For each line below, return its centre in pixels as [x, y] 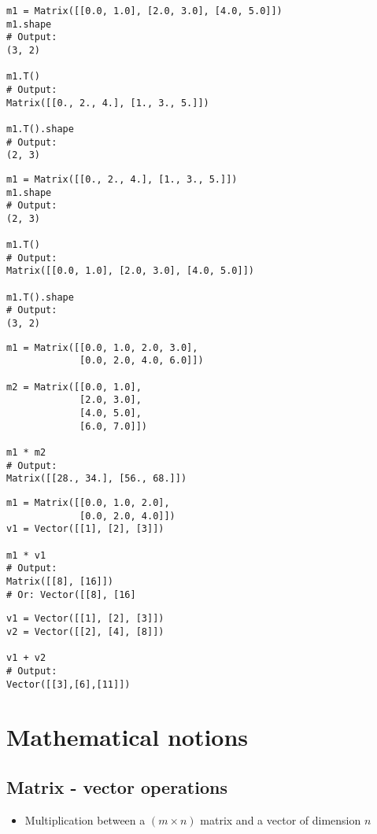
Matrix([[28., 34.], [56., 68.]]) [97, 479]
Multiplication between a [85, 819]
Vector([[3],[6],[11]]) [68, 684]
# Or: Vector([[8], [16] [71, 594]
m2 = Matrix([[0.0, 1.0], [74, 387]
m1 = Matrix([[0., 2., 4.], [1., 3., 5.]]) [122, 179]
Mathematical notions [128, 737]
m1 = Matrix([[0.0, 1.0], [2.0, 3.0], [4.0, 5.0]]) [144, 11]
